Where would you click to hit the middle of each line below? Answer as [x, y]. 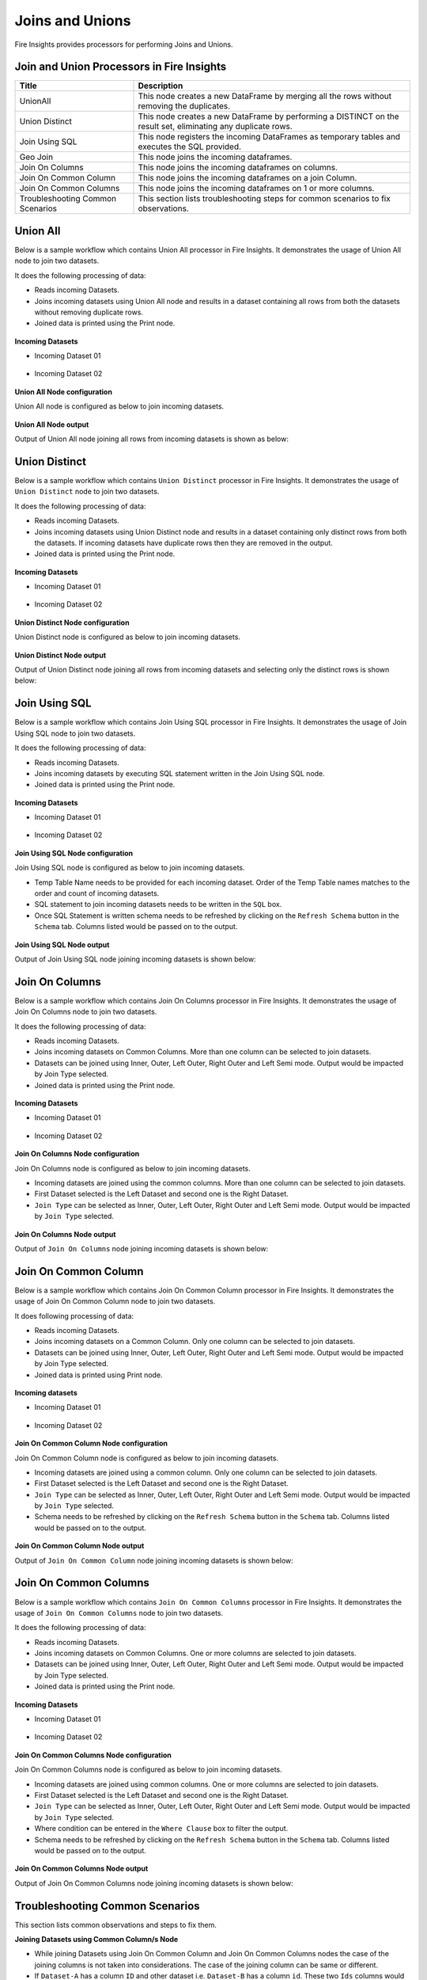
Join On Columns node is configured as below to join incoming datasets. [132, 1168]
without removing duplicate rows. [89, 312]
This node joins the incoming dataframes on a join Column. [248, 178]
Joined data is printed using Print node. [98, 1375]
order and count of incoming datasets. [97, 893]
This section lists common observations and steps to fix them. [116, 1925]
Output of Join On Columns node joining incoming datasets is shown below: [142, 1248]
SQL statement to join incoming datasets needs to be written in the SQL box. [158, 904]
